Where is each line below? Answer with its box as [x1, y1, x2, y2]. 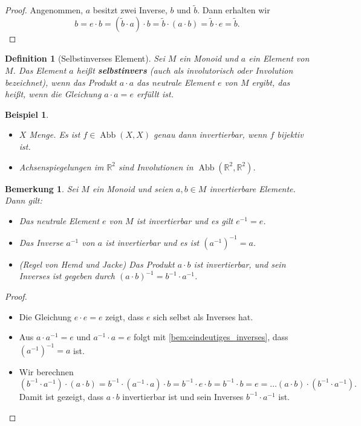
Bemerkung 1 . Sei [5, 182, 79, 195]
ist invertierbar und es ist [105, 236, 200, 248]
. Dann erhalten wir [197, 4, 270, 16]
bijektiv [277, 128, 304, 141]
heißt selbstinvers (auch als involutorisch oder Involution [76, 64, 293, 76]
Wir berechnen [19, 366, 74, 378]
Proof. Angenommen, [5, 4, 83, 16]
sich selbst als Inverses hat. [153, 310, 253, 323]
